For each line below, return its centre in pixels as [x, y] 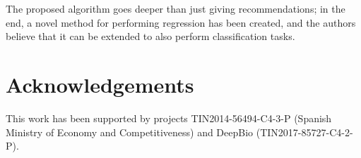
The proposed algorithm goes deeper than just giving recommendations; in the [176, 8]
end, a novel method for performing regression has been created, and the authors [181, 22]
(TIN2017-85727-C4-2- [304, 132]
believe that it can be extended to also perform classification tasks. [150, 36]
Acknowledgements [100, 84]
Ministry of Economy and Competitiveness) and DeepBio [130, 132]
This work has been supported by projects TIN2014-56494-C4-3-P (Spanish [169, 118]
